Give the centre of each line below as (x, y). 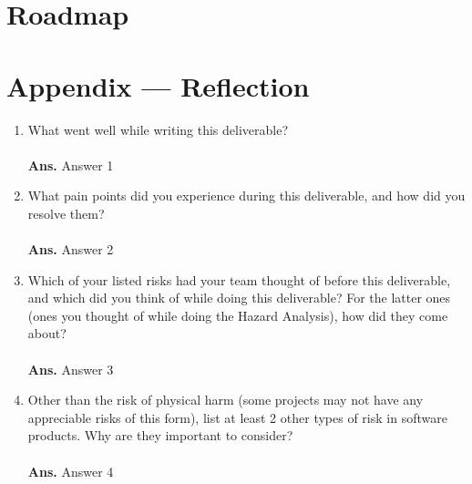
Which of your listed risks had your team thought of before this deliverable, (239, 279)
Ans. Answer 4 (71, 471)
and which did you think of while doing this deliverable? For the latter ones (239, 298)
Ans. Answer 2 (71, 249)
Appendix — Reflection (158, 85)
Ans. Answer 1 (71, 165)
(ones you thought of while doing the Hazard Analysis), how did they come (238, 315)
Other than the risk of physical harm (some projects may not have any (226, 400)
